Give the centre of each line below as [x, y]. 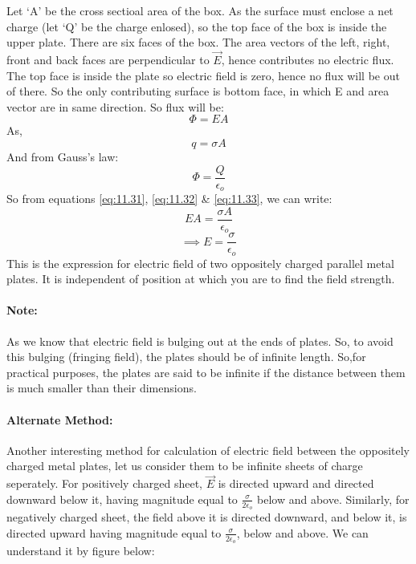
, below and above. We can [302, 532]
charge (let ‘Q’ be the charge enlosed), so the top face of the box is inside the [197, 26]
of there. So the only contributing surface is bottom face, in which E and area [198, 91]
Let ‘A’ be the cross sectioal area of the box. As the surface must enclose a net [200, 10]
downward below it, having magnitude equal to [122, 499]
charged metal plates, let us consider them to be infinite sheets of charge [185, 466]
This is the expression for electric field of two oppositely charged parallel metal [200, 263]
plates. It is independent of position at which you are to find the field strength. [201, 279]
